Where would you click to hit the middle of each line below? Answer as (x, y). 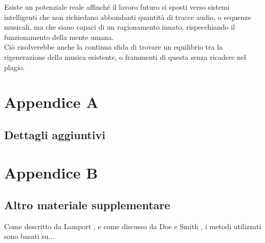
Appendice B (51, 172)
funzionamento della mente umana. (59, 37)
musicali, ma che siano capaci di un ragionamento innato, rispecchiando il (120, 27)
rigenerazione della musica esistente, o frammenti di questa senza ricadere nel (125, 57)
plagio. (15, 67)
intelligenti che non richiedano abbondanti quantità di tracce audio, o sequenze (128, 17)
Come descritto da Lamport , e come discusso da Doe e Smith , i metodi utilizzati (133, 226)
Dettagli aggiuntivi (55, 134)
